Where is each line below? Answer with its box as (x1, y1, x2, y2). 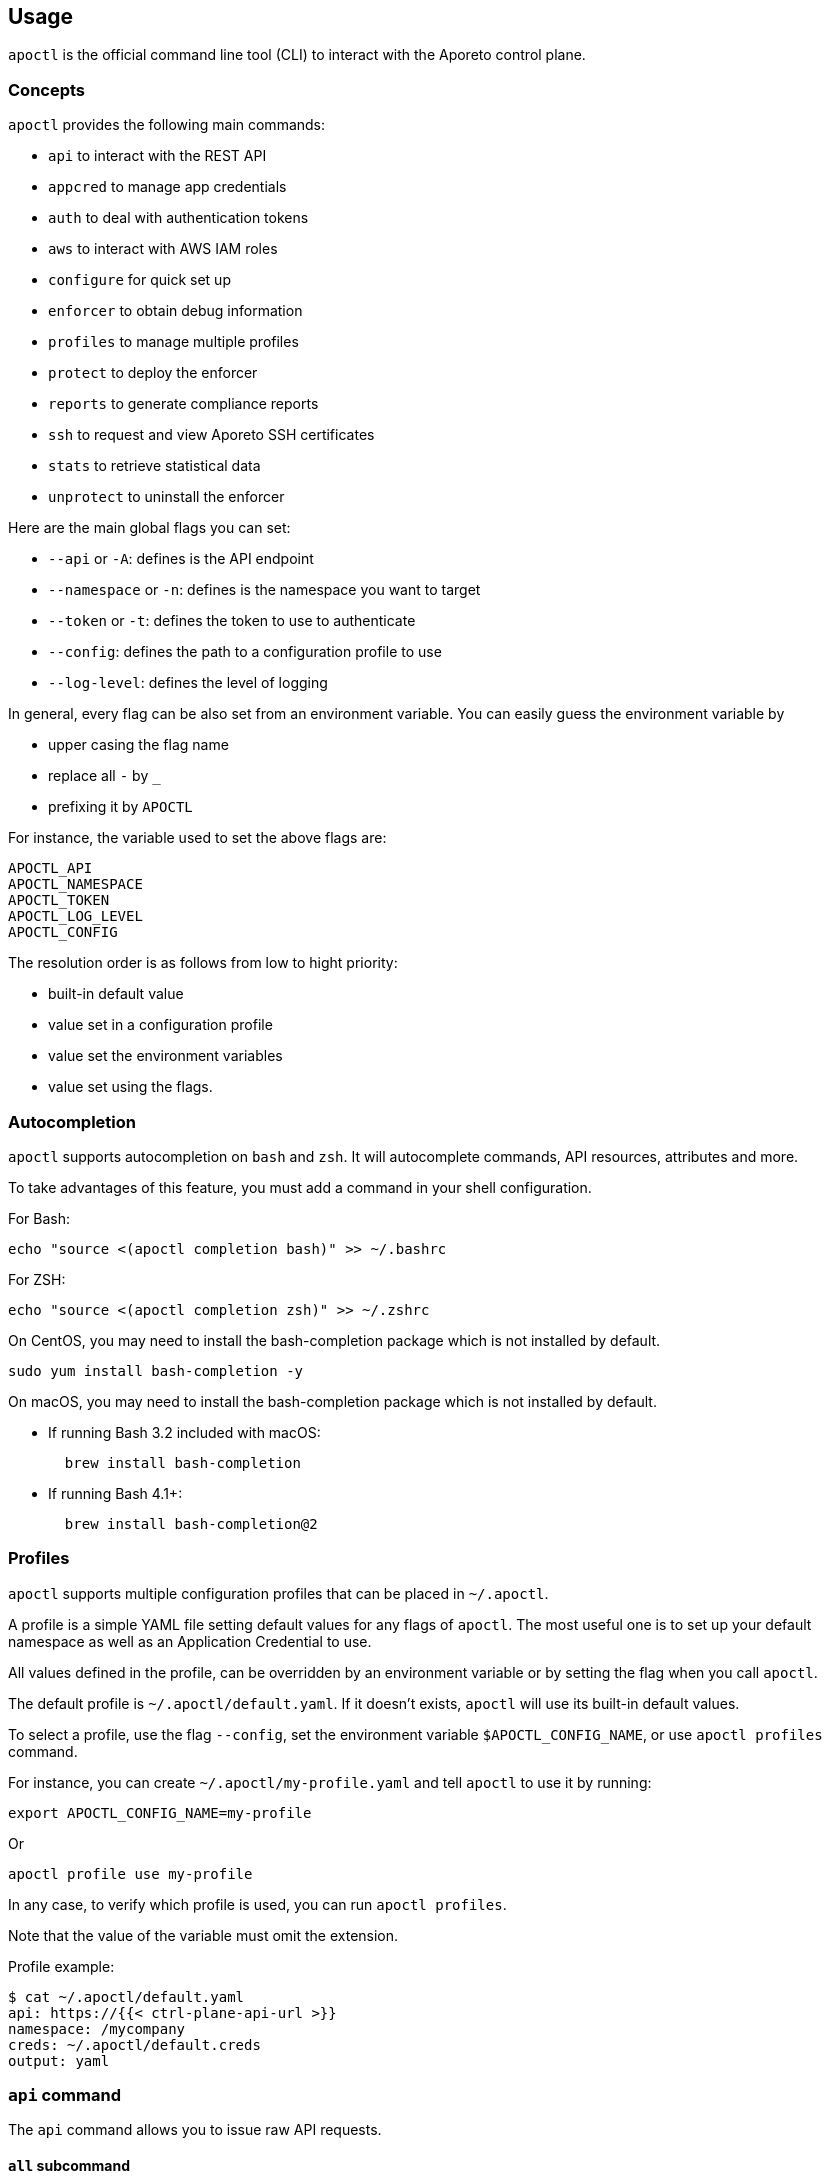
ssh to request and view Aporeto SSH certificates (48, 426, 375, 444)
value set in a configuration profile (48, 1016, 273, 1034)
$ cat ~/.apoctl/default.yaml (8, 1988, 245, 2005)
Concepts (8, 79, 86, 100)
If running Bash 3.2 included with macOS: (48, 1423, 321, 1441)
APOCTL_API (8, 860, 93, 877)
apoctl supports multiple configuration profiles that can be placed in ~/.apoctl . (8, 1584, 549, 1602)
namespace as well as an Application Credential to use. (8, 1632, 372, 1650)
